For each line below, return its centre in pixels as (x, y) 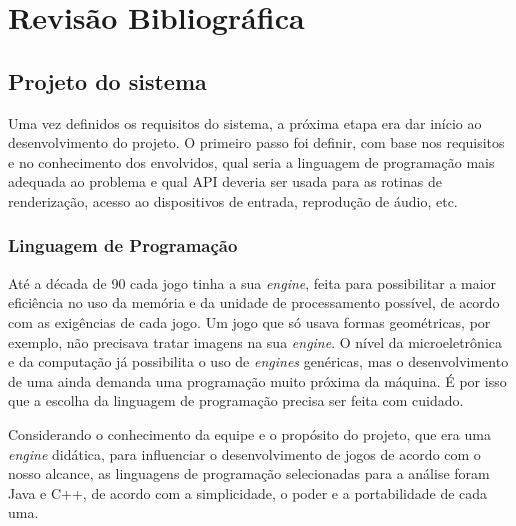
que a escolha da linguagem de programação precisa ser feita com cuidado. (236, 400)
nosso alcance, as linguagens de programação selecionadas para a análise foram (249, 473)
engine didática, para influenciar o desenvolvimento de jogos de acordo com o (244, 453)
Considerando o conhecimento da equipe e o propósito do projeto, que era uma (249, 433)
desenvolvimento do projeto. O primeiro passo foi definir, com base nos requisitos (256, 142)
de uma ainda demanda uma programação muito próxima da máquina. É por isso (257, 380)
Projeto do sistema (107, 80)
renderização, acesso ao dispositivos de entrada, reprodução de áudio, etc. (233, 200)
